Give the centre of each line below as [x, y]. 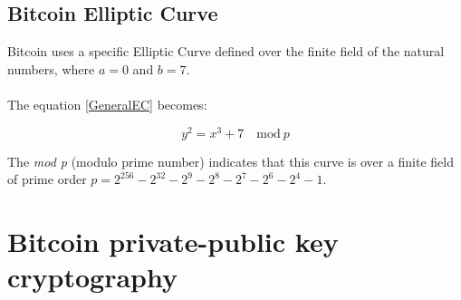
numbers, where [51, 68]
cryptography [92, 277]
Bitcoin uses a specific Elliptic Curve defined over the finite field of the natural [226, 51]
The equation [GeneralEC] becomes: [107, 104]
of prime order [47, 179]
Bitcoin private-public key [173, 242]
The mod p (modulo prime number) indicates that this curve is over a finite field [230, 161]
